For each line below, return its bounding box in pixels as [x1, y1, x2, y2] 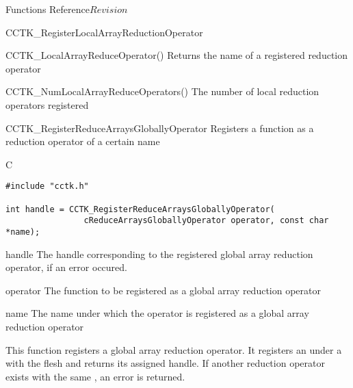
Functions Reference [5, 2, 90, 16]
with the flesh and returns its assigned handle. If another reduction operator [5, 356, 325, 370]
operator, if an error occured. [5, 260, 127, 274]
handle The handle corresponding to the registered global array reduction [5, 246, 313, 261]
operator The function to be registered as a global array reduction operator [5, 283, 321, 297]
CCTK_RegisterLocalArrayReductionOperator [5, 25, 203, 39]
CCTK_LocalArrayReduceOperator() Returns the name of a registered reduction [5, 48, 348, 62]
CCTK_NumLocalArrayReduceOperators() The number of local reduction [5, 84, 319, 99]
